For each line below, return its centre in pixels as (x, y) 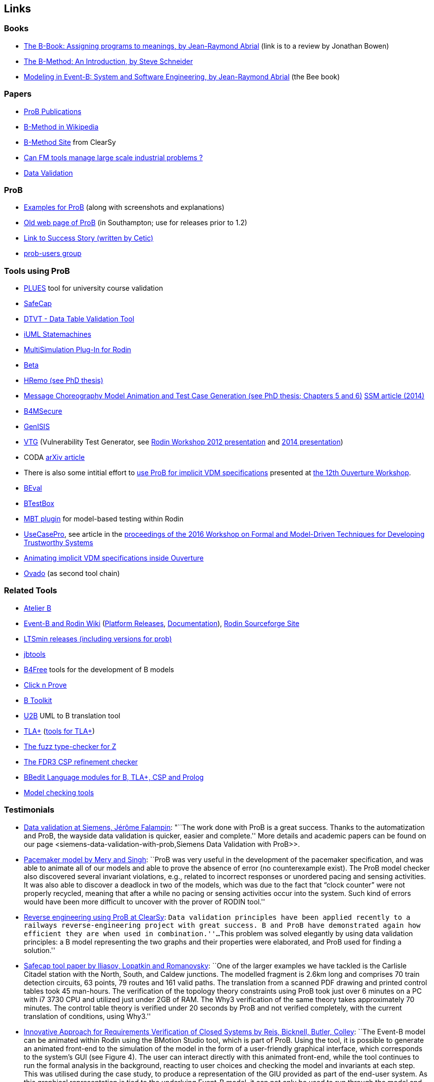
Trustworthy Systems (59, 543)
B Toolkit (38, 700)
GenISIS (37, 427)
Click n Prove (45, 685)
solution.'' (40, 950)
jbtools (35, 654)
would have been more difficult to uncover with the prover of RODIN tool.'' (145, 901)
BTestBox (39, 504)
